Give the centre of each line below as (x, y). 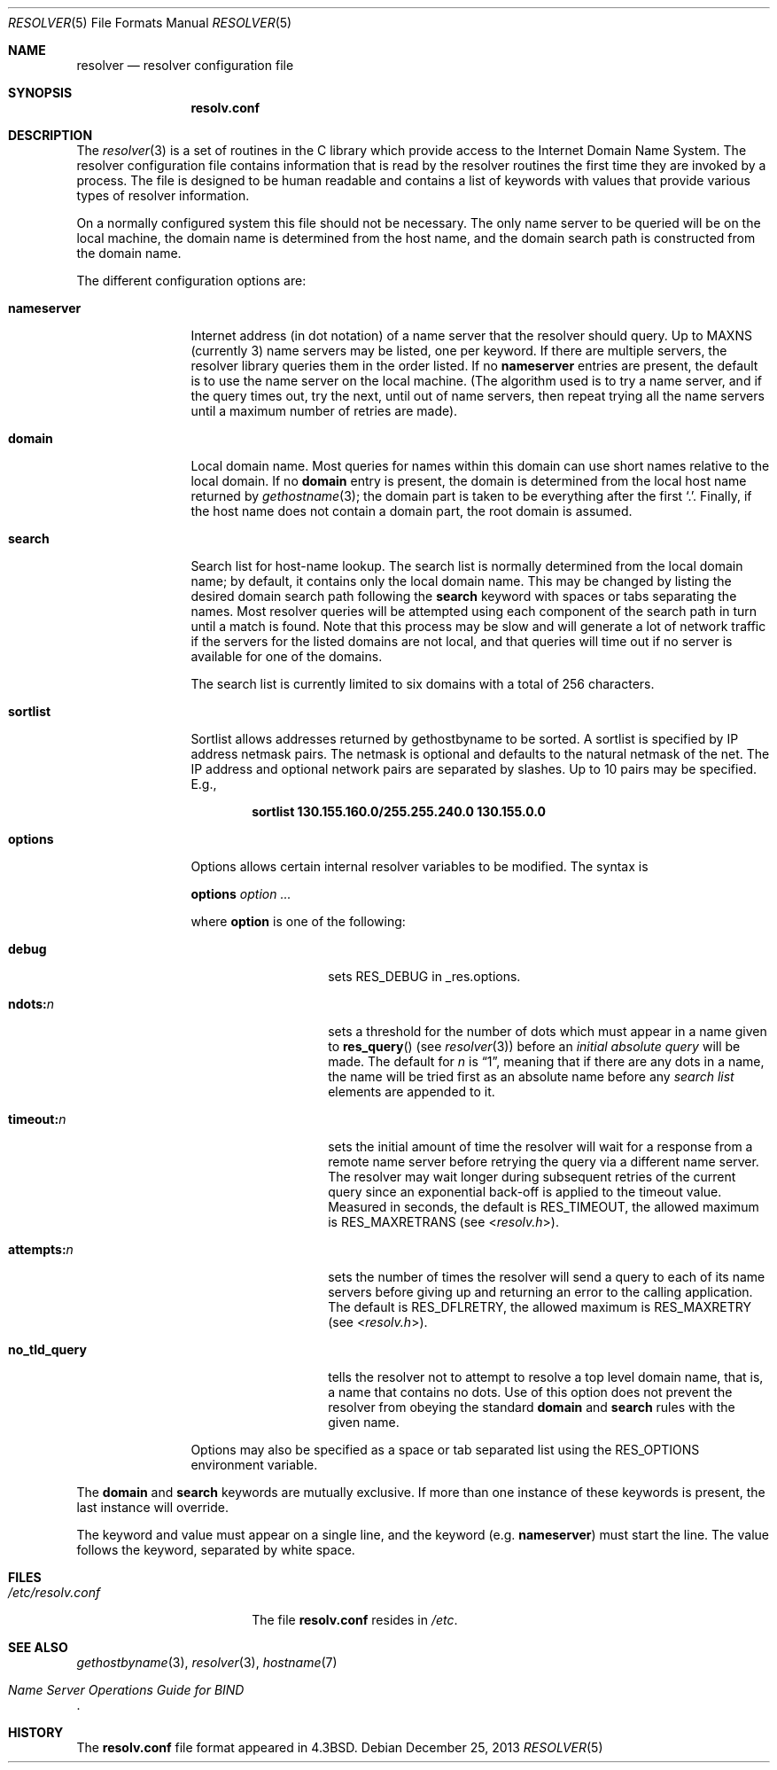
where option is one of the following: (298, 921)
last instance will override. (152, 1507)
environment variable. (254, 1465)
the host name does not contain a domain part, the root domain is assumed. (412, 511)
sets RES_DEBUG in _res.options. (424, 976)
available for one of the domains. (287, 656)
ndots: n (31, 1004)
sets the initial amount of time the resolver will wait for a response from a (540, 1146)
